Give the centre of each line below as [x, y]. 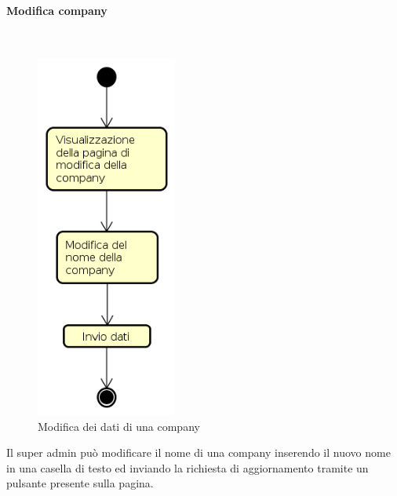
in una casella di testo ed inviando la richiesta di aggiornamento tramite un [188, 467]
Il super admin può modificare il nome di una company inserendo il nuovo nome [198, 452]
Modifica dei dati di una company [119, 426]
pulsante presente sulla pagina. [80, 483]
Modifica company [57, 10]
